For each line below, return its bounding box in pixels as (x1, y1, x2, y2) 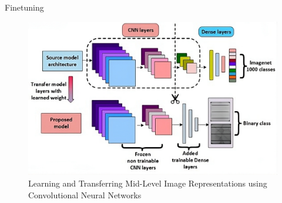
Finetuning (5, 1, 44, 13)
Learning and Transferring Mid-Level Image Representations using (28, 177, 267, 189)
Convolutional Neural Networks (28, 188, 142, 201)
